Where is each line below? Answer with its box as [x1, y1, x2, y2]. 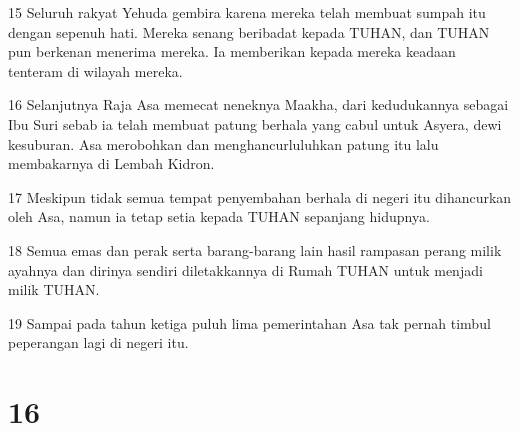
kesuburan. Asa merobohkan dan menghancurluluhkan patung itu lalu [8, 133, 439, 154]
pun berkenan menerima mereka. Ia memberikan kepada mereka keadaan [8, 41, 456, 62]
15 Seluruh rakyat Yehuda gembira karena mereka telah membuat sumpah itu [8, 2, 486, 22]
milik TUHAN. [8, 279, 100, 300]
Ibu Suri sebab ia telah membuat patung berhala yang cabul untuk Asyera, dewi [8, 113, 502, 134]
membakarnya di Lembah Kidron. [8, 153, 215, 174]
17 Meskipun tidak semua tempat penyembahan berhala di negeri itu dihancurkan [8, 186, 512, 207]
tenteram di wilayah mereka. [8, 60, 183, 81]
